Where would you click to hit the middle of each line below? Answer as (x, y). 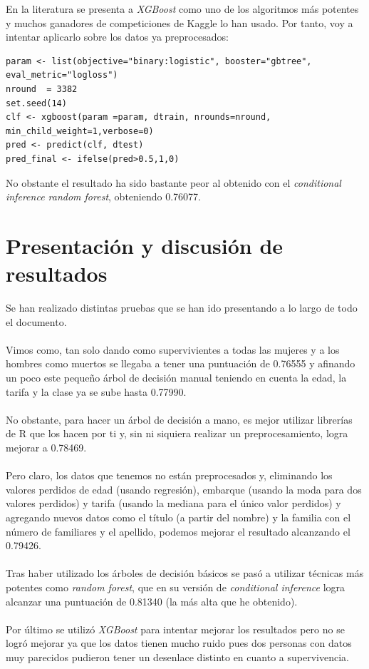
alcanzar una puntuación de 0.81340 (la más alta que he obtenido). (152, 601)
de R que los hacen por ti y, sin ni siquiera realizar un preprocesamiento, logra (177, 433)
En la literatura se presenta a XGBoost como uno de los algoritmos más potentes (182, 9)
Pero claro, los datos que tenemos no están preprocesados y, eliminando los (169, 475)
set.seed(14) (36, 103)
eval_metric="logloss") (62, 75)
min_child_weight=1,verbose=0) (80, 131)
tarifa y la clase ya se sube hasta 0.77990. (96, 391)
